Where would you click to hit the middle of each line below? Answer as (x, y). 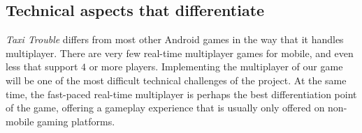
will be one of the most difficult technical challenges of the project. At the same (176, 80)
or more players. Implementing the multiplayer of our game (216, 66)
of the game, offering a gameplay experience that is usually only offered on (165, 108)
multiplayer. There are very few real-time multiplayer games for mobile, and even (180, 53)
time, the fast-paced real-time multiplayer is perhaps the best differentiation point (181, 94)
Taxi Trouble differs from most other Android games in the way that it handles (175, 39)
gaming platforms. (76, 121)
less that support (42, 66)
